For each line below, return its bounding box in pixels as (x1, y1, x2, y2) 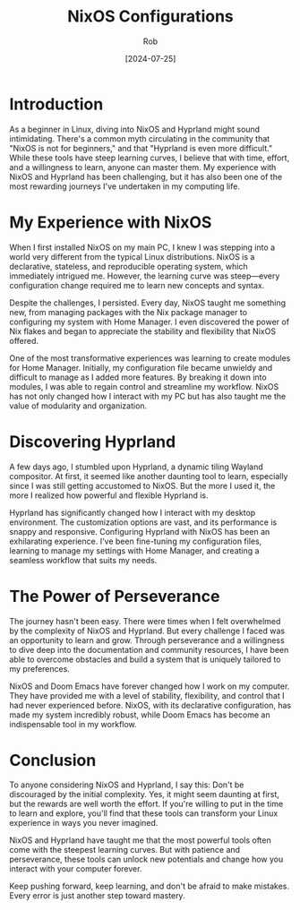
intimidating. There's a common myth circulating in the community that (9, 133, 270, 144)
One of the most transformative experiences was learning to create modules (9, 352, 291, 364)
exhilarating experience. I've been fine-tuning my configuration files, (9, 536, 262, 546)
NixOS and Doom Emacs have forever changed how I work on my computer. (9, 681, 290, 691)
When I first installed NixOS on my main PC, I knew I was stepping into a (9, 242, 276, 253)
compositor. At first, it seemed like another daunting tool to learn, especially (9, 470, 288, 481)
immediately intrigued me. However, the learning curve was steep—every (9, 270, 280, 281)
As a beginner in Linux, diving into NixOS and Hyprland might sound (9, 124, 261, 134)
